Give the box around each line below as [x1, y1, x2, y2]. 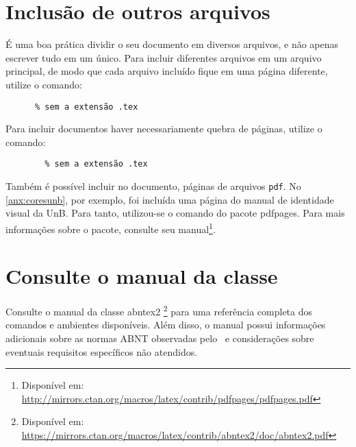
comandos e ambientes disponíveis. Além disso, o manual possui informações [5, 317, 326, 332]
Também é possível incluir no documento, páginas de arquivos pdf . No [5, 179, 301, 193]
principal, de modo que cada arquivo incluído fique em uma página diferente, [5, 64, 328, 78]
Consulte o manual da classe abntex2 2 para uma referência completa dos [5, 302, 313, 318]
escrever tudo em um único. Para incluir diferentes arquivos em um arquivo [5, 50, 322, 64]
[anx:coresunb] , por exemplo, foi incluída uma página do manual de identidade [5, 192, 334, 206]
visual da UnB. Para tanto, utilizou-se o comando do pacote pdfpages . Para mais [5, 206, 345, 220]
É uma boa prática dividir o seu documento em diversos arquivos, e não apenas [5, 37, 339, 51]
